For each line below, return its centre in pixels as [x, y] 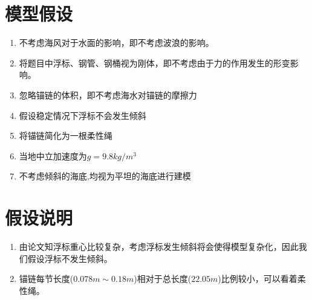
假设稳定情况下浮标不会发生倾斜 [83, 115]
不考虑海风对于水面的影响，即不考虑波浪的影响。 [116, 43]
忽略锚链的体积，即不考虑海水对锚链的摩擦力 [108, 94]
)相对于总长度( [163, 279]
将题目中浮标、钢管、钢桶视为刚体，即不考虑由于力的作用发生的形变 [154, 62]
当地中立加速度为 [53, 155]
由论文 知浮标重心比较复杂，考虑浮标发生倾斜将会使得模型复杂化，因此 [159, 246]
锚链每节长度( [46, 279]
